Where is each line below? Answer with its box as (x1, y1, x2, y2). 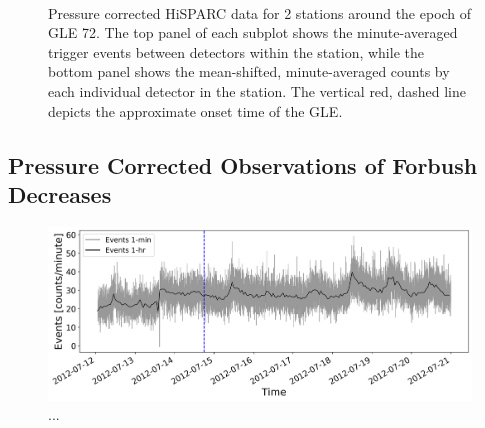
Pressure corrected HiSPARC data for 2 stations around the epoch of (48, 2, 472, 23)
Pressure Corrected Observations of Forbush (8, 149, 478, 180)
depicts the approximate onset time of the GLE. (48, 100, 343, 121)
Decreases (8, 178, 112, 209)
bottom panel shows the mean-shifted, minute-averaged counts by (48, 61, 450, 82)
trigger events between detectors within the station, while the (48, 41, 424, 62)
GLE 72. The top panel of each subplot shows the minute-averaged (48, 22, 458, 43)
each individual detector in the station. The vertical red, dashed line (48, 80, 466, 101)
